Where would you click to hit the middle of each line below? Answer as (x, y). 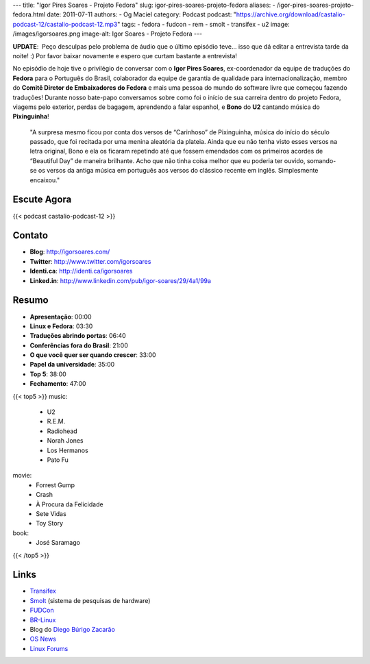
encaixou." (45, 180)
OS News (43, 639)
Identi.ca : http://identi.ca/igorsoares (81, 271)
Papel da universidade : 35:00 (72, 365)
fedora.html (29, 14)
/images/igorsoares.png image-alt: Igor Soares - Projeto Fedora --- (108, 34)
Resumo (30, 300)
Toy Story (50, 524)
